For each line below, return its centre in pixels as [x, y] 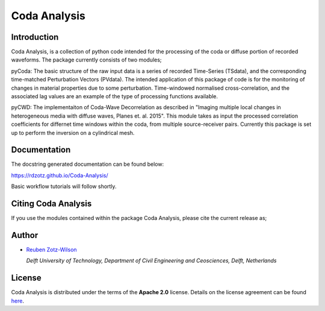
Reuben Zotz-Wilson [52, 250]
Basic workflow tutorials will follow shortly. [64, 186]
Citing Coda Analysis [51, 204]
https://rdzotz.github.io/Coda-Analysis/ [60, 175]
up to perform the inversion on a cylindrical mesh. [73, 133]
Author [25, 235]
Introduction [35, 37]
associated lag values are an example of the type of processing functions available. [115, 96]
